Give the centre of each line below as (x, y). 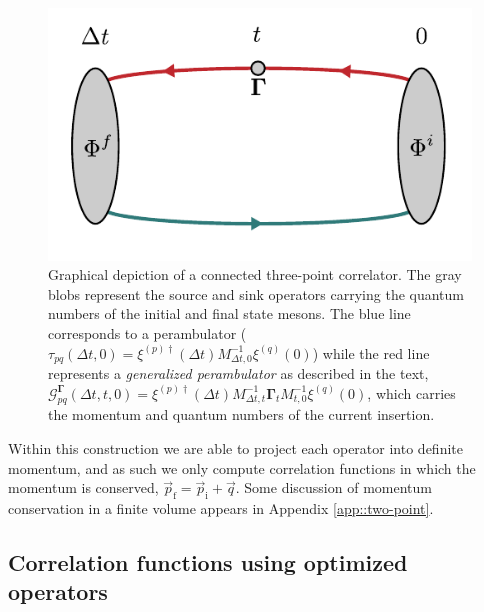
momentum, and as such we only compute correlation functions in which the (242, 467)
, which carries (411, 392)
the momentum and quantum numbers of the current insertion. (241, 414)
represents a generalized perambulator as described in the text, (238, 373)
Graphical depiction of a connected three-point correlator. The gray (255, 274)
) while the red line (371, 352)
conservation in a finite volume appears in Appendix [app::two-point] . (221, 507)
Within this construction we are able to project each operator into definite (235, 447)
